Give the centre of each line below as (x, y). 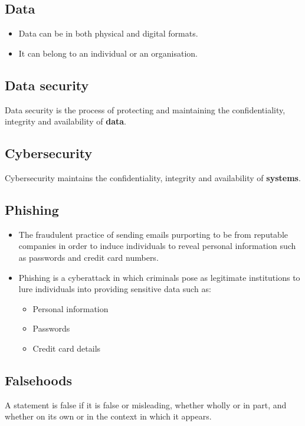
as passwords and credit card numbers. (88, 257)
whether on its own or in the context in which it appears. (108, 416)
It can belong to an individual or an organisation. (108, 53)
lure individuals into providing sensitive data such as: (115, 289)
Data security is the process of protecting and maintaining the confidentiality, (145, 109)
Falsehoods (39, 380)
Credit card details (67, 348)
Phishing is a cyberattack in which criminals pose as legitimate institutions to (159, 277)
